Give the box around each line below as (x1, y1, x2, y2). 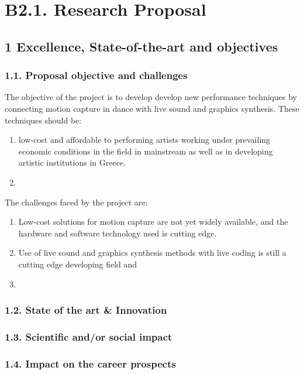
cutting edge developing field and (18, 258, 137, 270)
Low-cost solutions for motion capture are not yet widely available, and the (18, 215, 288, 228)
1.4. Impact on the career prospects (5, 356, 176, 370)
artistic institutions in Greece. (18, 156, 126, 169)
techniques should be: (5, 114, 82, 126)
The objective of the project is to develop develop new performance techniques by (5, 91, 297, 103)
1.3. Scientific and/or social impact (5, 329, 172, 344)
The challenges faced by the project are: (5, 195, 148, 208)
